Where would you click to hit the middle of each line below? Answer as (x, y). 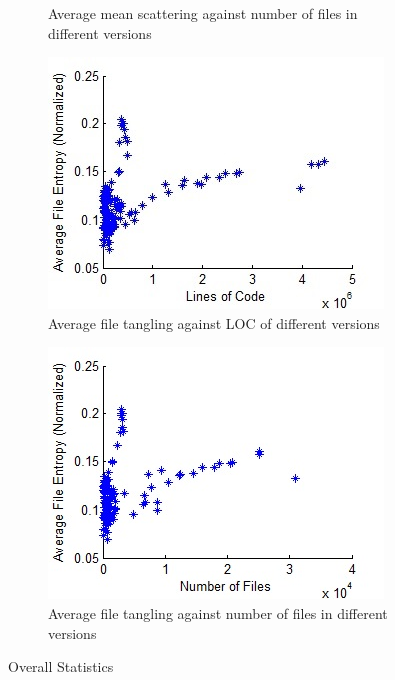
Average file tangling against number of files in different (218, 612)
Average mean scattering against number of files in (203, 13)
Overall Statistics (61, 666)
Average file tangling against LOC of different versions (214, 322)
